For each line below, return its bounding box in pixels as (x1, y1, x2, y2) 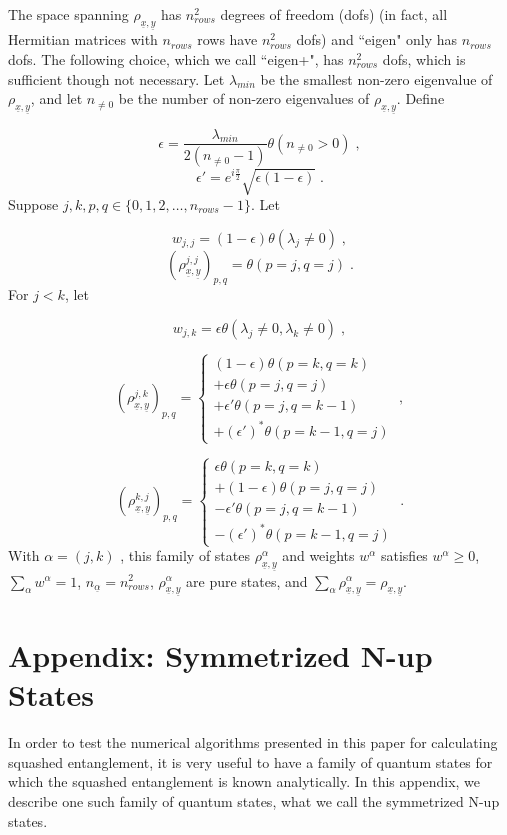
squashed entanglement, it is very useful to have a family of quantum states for (8, 751, 493, 772)
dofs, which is (382, 48, 466, 69)
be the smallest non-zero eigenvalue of (260, 68, 493, 89)
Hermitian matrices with (8, 29, 158, 50)
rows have (197, 29, 258, 50)
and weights (282, 545, 355, 566)
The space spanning (8, 4, 129, 24)
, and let (30, 88, 83, 109)
